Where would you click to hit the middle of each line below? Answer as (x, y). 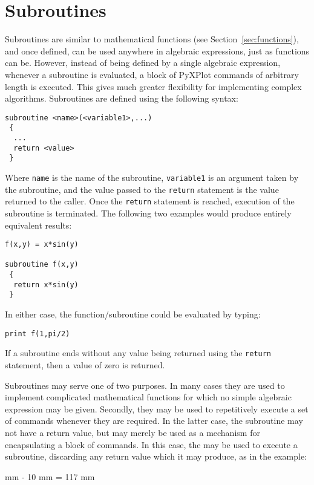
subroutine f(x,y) (42, 265)
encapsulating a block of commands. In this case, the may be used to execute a (151, 444)
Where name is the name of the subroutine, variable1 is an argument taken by (152, 177)
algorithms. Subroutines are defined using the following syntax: (122, 98)
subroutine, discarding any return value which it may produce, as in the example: (156, 456)
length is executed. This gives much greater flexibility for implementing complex (153, 86)
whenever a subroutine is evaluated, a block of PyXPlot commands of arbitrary (152, 74)
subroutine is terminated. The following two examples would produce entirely (148, 213)
